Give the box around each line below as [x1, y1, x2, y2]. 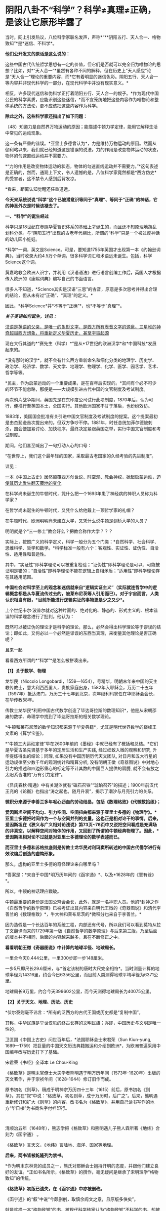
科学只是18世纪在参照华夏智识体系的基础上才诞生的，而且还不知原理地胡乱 [5, 223, 157, 230]
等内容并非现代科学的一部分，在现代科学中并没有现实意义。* [5, 80, 129, 85]
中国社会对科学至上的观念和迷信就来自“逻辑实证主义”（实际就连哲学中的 [5, 584, 153, 590]
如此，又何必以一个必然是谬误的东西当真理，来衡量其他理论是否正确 [18, 630, 157, 636]
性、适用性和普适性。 [5, 551, 48, 557]
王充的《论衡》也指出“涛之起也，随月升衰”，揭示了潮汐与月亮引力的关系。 [5, 788, 157, 794]
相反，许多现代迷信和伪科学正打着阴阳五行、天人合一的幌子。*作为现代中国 [5, 90, 159, 96]
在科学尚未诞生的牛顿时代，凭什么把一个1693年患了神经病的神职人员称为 [5, 490, 154, 497]
